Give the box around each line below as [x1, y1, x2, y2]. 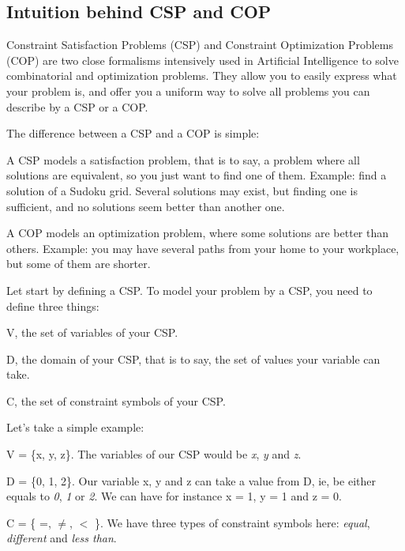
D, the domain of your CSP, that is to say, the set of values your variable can [6, 350, 381, 367]
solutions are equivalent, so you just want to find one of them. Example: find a [6, 167, 387, 183]
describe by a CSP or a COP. [6, 98, 148, 115]
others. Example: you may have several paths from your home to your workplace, [6, 240, 399, 256]
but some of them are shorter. [6, 255, 151, 272]
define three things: [6, 297, 99, 314]
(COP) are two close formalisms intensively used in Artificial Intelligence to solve [6, 51, 399, 68]
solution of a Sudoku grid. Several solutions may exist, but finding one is [6, 182, 358, 198]
